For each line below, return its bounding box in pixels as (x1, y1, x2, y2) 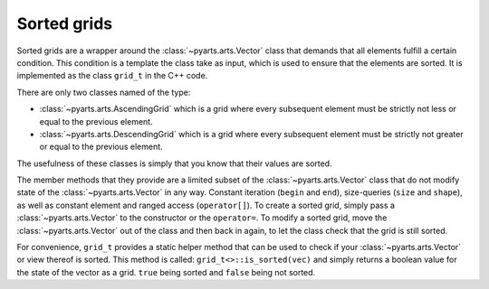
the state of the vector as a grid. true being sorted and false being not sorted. (16, 266, 316, 277)
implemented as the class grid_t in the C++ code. (16, 70, 208, 81)
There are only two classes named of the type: (16, 87, 191, 98)
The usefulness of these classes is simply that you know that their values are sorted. (16, 158, 332, 169)
